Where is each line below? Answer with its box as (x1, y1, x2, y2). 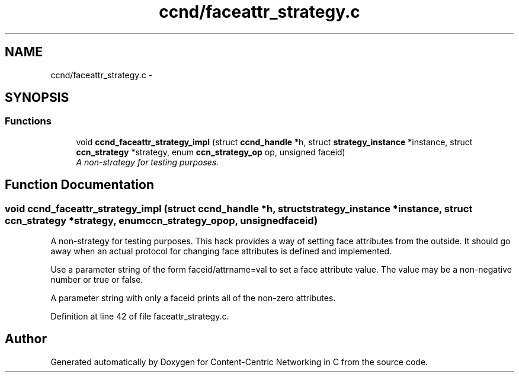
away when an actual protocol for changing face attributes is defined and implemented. (50, 246, 392, 257)
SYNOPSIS (5, 90, 69, 106)
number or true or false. (50, 274, 143, 285)
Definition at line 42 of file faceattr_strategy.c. (50, 311, 229, 322)
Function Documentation (5, 177, 154, 193)
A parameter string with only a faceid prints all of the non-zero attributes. (50, 293, 336, 303)
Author (5, 331, 47, 347)
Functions (5, 115, 52, 127)
